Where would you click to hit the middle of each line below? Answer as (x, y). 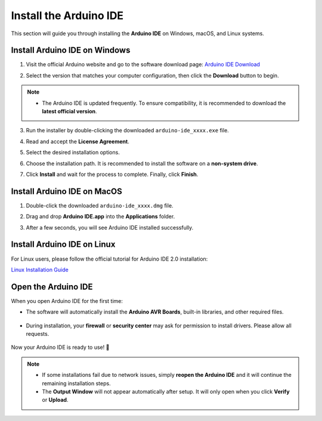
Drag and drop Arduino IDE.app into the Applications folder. (100, 216)
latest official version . (70, 112)
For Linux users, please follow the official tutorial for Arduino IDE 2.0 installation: (109, 259)
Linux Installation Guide (40, 270)
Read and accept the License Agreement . (78, 141)
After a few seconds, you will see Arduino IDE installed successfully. (110, 227)
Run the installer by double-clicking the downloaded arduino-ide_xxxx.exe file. (127, 131)
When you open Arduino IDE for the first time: (67, 301)
